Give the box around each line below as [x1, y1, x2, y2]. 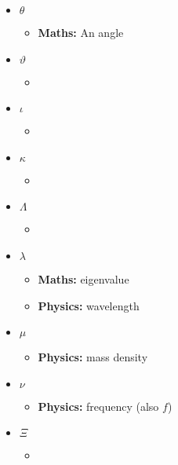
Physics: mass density [38, 349, 148, 365]
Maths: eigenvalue [38, 270, 129, 287]
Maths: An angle [38, 24, 124, 40]
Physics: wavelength [38, 297, 140, 313]
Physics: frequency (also [38, 397, 159, 414]
